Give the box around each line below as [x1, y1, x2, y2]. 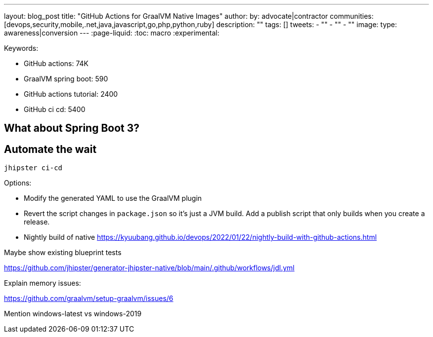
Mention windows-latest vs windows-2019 [4, 309, 142, 318]
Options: [4, 179, 32, 187]
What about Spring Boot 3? [4, 122, 140, 135]
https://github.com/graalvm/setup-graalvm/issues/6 [4, 294, 173, 303]
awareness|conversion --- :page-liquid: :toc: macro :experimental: [4, 29, 219, 37]
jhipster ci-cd [4, 164, 63, 172]
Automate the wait [4, 143, 97, 155]
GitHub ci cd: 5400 [24, 105, 86, 113]
